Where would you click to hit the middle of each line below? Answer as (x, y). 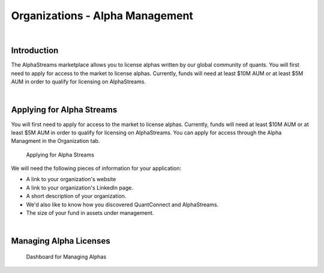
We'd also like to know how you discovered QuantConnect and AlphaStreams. (122, 205)
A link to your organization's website (71, 179)
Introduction (35, 51)
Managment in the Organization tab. (55, 141)
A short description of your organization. (76, 196)
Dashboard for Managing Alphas (66, 256)
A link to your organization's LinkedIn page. (79, 187)
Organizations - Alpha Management (102, 16)
